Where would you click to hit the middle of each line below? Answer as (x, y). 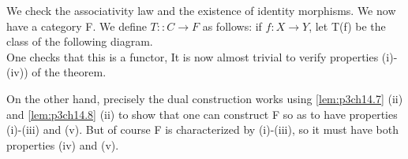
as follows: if (232, 26)
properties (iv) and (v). (63, 144)
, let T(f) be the (347, 26)
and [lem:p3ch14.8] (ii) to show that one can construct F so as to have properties (202, 114)
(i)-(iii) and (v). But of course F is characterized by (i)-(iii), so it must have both (203, 129)
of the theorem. (69, 72)
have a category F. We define (77, 26)
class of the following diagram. (80, 41)
